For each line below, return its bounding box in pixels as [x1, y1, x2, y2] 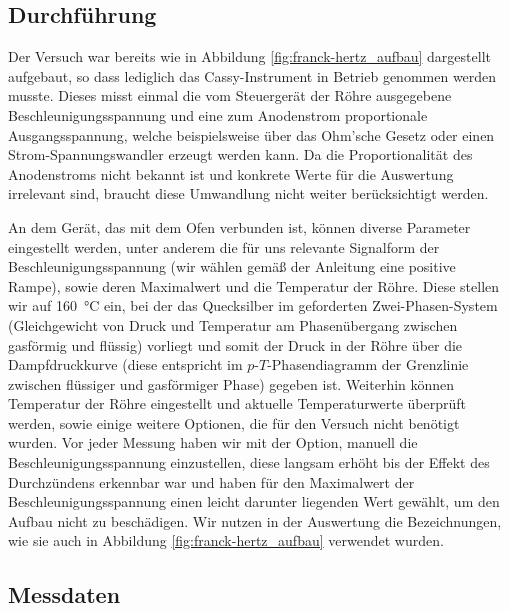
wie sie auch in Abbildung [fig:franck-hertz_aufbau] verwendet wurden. [8, 530, 444, 551]
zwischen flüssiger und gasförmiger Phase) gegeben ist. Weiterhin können [8, 373, 455, 394]
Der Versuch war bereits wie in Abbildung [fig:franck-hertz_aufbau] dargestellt [8, 46, 491, 67]
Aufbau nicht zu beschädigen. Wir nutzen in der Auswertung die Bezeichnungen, [8, 510, 502, 531]
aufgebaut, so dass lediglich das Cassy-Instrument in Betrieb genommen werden [8, 65, 497, 86]
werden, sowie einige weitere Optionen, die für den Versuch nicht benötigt [8, 412, 460, 433]
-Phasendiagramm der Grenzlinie [267, 354, 469, 375]
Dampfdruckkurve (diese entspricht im [8, 354, 243, 375]
